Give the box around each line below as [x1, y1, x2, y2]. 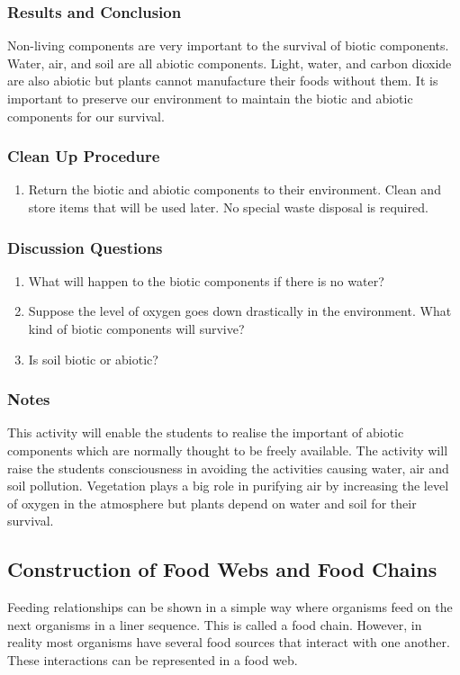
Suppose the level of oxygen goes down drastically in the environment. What [28, 301, 452, 320]
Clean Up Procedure [7, 145, 160, 167]
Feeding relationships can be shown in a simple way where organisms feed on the [7, 598, 453, 616]
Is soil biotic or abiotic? [28, 349, 158, 368]
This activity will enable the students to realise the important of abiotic [7, 423, 404, 442]
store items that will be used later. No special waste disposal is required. [28, 198, 428, 216]
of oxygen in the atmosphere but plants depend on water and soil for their [7, 493, 417, 512]
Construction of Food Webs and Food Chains [7, 555, 437, 583]
